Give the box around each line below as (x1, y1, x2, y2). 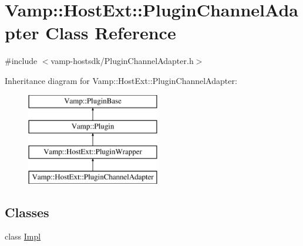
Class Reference (45, 21, 176, 45)
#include (5, 55, 38, 67)
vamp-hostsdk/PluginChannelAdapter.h (51, 55, 194, 67)
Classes (5, 203, 49, 221)
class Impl (5, 230, 41, 242)
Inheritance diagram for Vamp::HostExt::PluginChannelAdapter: (5, 74, 237, 86)
